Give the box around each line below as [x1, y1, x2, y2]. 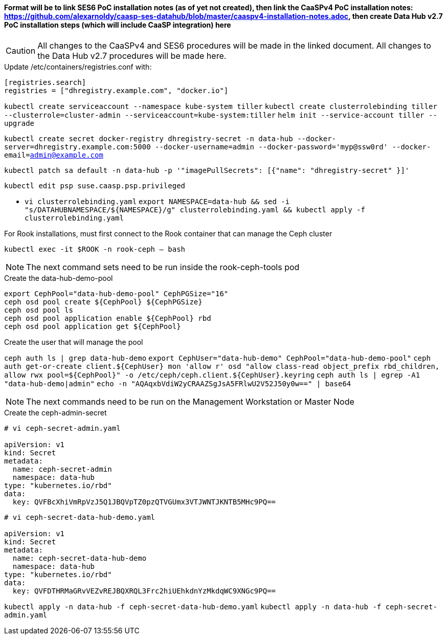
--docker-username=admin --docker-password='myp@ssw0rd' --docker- [155, 142, 431, 151]
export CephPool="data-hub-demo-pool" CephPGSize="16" [4, 289, 229, 298]
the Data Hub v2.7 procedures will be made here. [37, 50, 227, 61]
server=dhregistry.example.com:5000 [4, 142, 151, 151]
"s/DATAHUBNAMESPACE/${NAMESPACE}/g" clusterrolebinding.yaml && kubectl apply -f [25, 205, 365, 214]
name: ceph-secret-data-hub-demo [12, 554, 147, 562]
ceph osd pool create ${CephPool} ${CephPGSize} [4, 297, 203, 306]
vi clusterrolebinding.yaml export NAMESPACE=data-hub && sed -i [25, 197, 290, 206]
